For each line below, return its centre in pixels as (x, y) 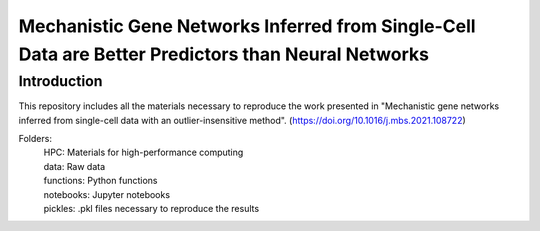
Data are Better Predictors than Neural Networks (224, 54)
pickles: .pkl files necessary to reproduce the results (151, 208)
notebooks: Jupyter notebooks (106, 194)
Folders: (35, 138)
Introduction (60, 81)
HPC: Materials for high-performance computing (143, 152)
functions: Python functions (100, 181)
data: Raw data (74, 166)
